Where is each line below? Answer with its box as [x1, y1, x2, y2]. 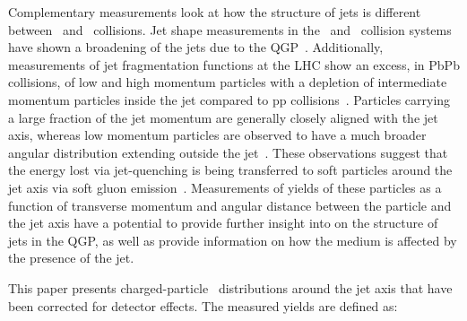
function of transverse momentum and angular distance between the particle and [8, 195, 452, 214]
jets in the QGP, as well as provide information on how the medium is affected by [8, 230, 457, 249]
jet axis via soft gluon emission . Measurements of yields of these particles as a [8, 178, 442, 196]
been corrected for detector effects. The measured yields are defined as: [8, 296, 398, 315]
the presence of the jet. [8, 248, 134, 267]
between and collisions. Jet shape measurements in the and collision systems [8, 20, 452, 39]
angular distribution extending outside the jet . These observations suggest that [8, 143, 448, 161]
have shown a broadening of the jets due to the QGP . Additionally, [8, 38, 384, 56]
